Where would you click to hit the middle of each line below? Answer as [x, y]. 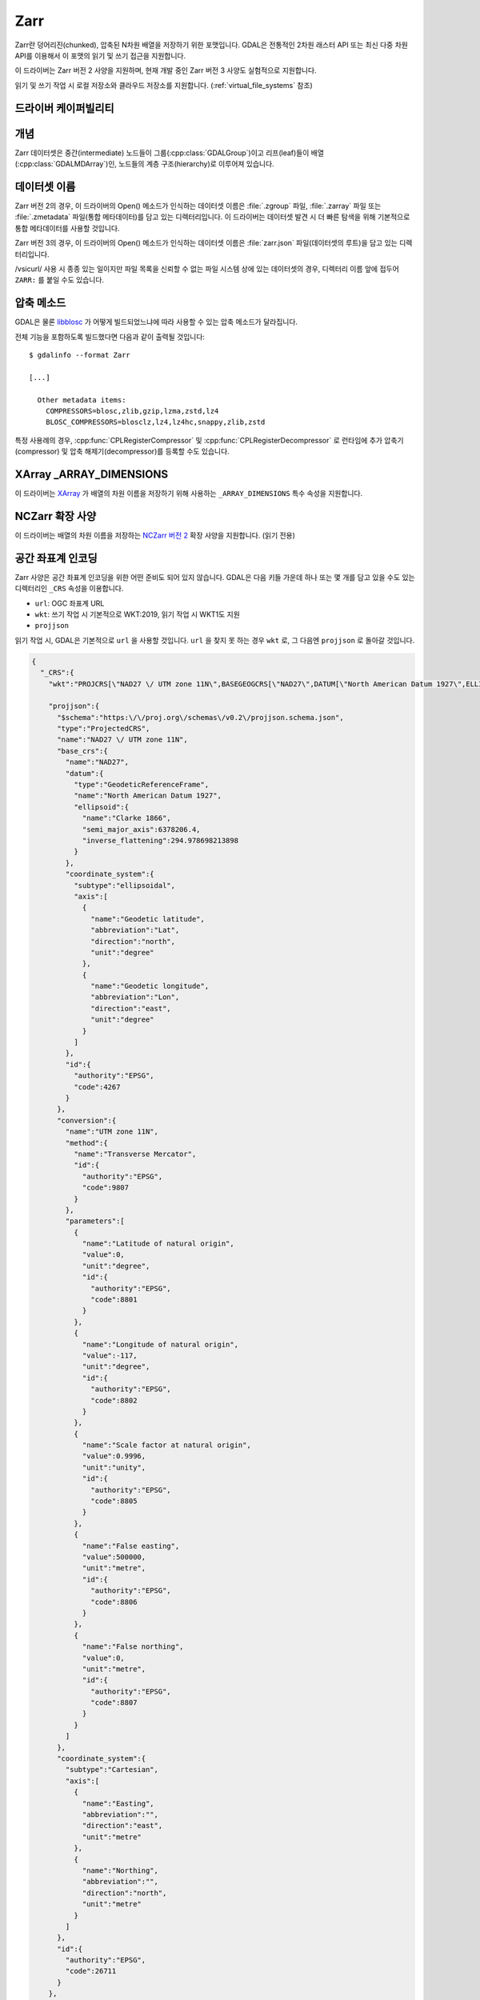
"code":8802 [114, 1400]
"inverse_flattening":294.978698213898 [160, 840]
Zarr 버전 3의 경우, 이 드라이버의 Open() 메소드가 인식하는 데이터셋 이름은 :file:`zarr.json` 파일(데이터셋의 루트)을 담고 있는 [206, 243]
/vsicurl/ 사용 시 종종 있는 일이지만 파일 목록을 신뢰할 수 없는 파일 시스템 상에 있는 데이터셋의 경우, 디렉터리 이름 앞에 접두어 [207, 269]
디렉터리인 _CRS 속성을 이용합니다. [69, 589]
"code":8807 [114, 1703]
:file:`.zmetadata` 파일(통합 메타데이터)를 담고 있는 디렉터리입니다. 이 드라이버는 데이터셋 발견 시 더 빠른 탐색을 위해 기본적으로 [212, 217]
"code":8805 [114, 1501]
